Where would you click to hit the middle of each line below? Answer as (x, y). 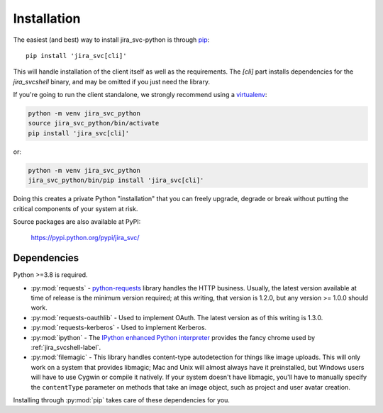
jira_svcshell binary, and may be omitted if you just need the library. (112, 81)
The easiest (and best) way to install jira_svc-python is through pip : (111, 40)
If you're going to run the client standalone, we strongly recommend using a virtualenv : (140, 95)
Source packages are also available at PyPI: (77, 222)
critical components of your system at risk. (76, 208)
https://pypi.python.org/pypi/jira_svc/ (85, 238)
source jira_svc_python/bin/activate (94, 123)
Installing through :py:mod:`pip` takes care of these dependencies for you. (122, 400)
